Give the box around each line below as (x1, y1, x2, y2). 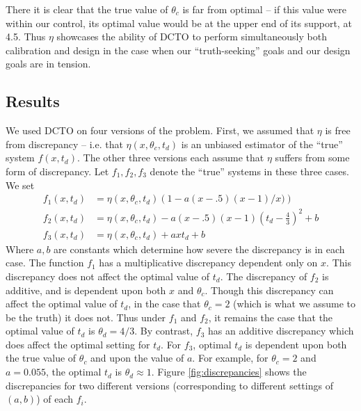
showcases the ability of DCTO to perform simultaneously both (56, 29, 327, 44)
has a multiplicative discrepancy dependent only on (99, 255, 318, 270)
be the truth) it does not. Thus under (6, 309, 166, 324)
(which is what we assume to (233, 296, 356, 311)
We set (6, 177, 35, 192)
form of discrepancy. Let (6, 163, 109, 178)
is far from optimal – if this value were (182, 2, 346, 16)
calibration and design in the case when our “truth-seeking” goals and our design (6, 42, 351, 57)
